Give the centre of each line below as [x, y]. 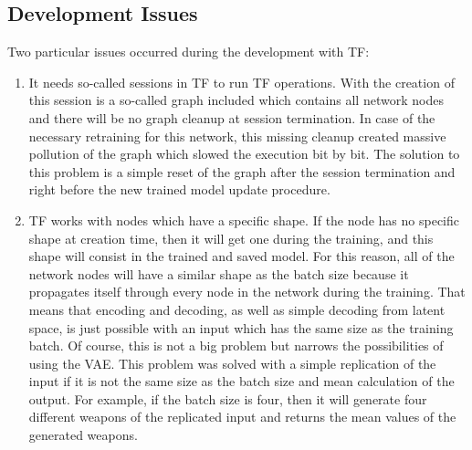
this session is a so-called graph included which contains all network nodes [236, 100]
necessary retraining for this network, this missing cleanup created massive [237, 136]
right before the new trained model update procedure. [179, 189]
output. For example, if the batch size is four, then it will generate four [228, 398]
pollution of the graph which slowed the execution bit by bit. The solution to [244, 154]
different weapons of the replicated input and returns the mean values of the [242, 417]
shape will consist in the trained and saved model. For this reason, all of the [241, 256]
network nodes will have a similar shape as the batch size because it [219, 273]
